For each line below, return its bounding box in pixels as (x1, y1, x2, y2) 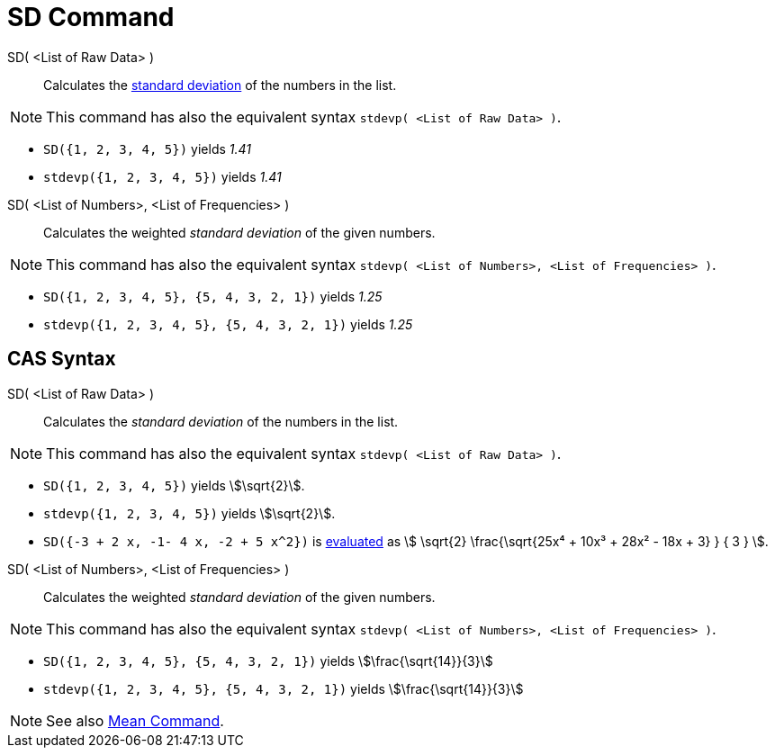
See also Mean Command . (46, 711, 224, 730)
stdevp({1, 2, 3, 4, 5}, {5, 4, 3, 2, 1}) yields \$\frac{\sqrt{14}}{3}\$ (43, 680, 524, 697)
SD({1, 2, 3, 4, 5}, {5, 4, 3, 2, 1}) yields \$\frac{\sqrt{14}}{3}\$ (43, 652, 493, 669)
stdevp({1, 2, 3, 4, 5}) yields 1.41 (43, 168, 282, 184)
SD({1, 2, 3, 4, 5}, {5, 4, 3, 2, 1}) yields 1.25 (43, 288, 383, 304)
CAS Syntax (7, 347, 116, 371)
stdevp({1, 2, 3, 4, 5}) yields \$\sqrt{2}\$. (43, 505, 336, 521)
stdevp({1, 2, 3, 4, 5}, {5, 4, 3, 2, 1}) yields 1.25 (43, 316, 413, 332)
